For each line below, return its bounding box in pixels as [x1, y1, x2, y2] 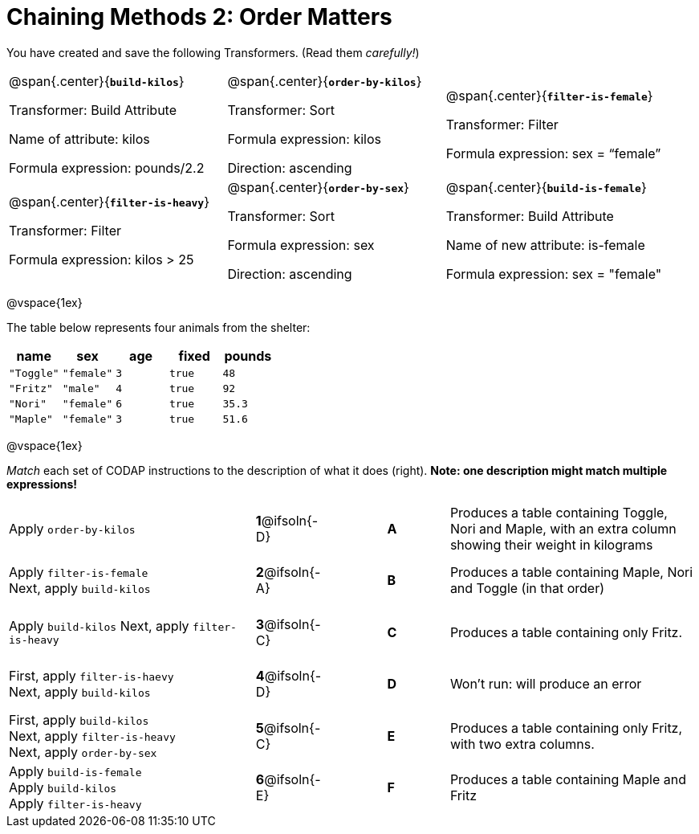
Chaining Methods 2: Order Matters [6, 3, 392, 31]
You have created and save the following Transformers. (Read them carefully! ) [6, 45, 420, 59]
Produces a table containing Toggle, [449, 504, 668, 521]
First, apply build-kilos [9, 711, 149, 728]
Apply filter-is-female [9, 564, 148, 581]
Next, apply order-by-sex [9, 743, 157, 760]
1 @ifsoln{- [255, 512, 319, 529]
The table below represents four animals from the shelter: [6, 320, 311, 334]
